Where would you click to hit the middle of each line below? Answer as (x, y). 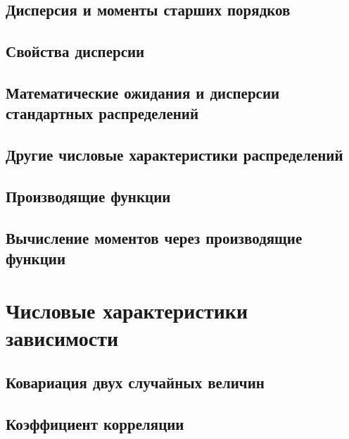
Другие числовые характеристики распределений (174, 155)
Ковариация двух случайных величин (135, 382)
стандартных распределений (102, 113)
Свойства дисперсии (75, 51)
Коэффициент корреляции (95, 424)
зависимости (62, 337)
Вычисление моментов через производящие (154, 237)
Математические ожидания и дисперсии (143, 92)
